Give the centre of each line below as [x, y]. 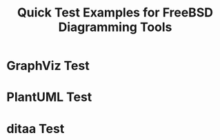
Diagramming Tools [115, 27]
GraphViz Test [48, 66]
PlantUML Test [49, 97]
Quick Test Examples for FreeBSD [115, 13]
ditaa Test [36, 129]
